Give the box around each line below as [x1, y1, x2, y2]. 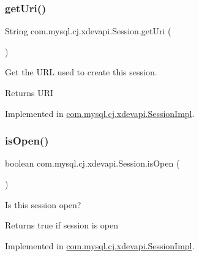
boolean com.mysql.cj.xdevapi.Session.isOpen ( [5, 157, 180, 170]
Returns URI [5, 86, 54, 99]
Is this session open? [5, 198, 81, 211]
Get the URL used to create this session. [5, 66, 157, 78]
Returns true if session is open [5, 219, 118, 232]
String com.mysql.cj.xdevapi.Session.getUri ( [5, 24, 171, 37]
